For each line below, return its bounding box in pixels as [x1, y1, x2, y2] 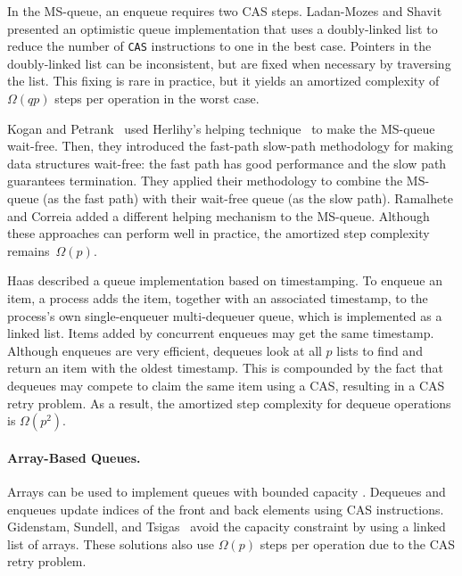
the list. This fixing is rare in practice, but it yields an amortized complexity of [7, 71, 440, 90]
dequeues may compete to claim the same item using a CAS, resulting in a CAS [7, 375, 445, 394]
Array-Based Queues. [7, 448, 141, 466]
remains [7, 241, 50, 259]
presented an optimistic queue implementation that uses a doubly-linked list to [7, 19, 438, 37]
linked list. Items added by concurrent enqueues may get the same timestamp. [7, 324, 434, 342]
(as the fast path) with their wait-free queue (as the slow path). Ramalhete [43, 189, 453, 207]
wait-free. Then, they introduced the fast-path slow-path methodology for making [7, 136, 454, 155]
